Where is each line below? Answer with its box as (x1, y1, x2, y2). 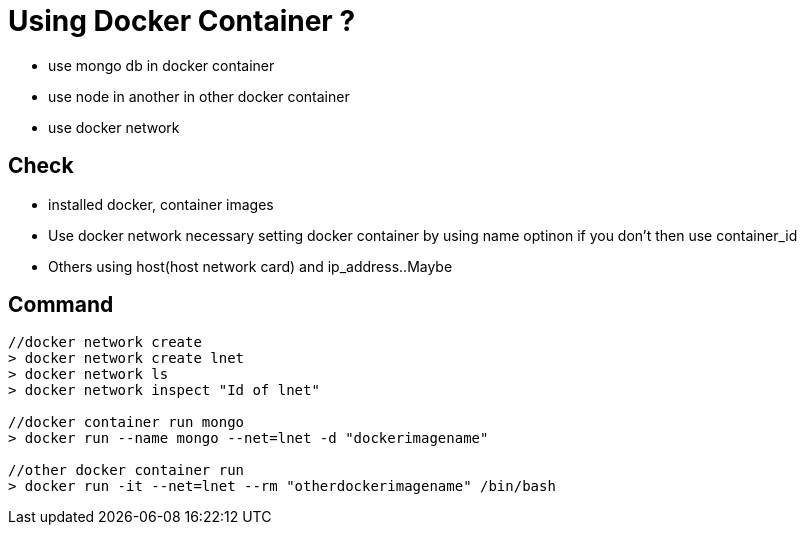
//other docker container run (8, 462, 245, 479)
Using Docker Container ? (8, 4, 356, 38)
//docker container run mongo (8, 414, 245, 431)
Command (8, 292, 114, 318)
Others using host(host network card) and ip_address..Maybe (48, 257, 453, 275)
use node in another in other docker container (48, 87, 350, 105)
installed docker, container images (48, 195, 274, 213)
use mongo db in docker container (48, 56, 275, 74)
